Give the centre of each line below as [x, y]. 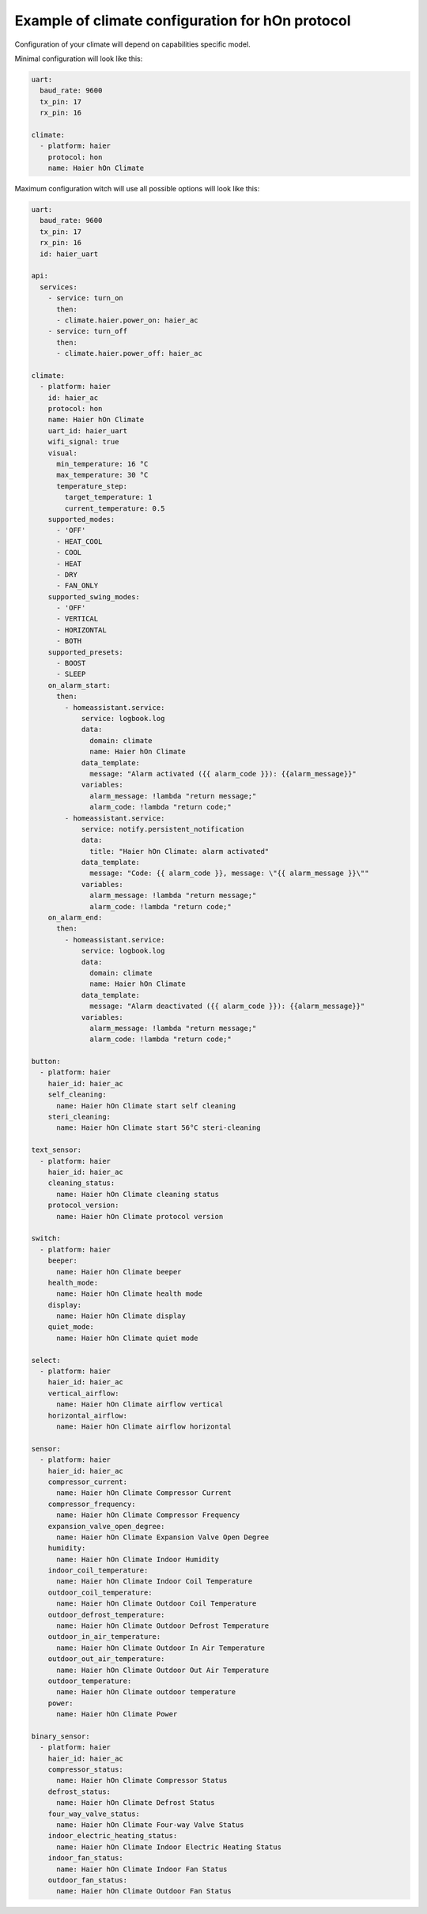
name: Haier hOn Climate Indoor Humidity [138, 1559]
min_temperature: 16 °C [102, 464]
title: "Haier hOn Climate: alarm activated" [179, 851]
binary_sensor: [60, 1736]
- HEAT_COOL [79, 541]
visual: [63, 453]
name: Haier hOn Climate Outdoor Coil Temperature [157, 1604]
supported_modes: [81, 519]
